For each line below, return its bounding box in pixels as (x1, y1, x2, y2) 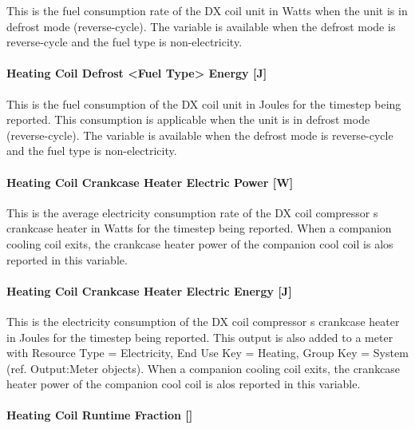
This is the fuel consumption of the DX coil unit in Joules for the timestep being (6, 95, 401, 112)
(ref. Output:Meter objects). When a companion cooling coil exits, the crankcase (6, 359, 401, 376)
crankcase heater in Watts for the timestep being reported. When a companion (6, 220, 392, 236)
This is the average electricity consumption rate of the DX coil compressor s (6, 204, 378, 220)
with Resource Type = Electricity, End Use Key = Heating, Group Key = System (6, 344, 409, 361)
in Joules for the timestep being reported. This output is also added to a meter (6, 328, 393, 345)
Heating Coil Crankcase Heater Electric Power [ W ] (6, 173, 294, 190)
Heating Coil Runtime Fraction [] (6, 407, 193, 423)
